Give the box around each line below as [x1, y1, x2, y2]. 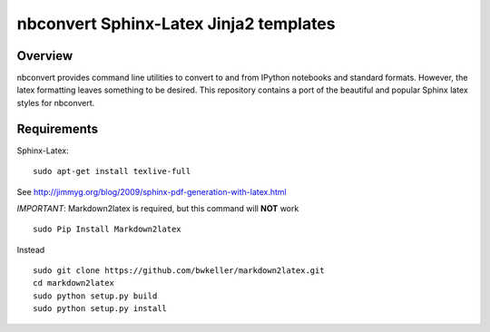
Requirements [16, 121, 99, 136]
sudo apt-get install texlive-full [33, 166, 191, 177]
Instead [16, 244, 45, 255]
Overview [16, 48, 73, 63]
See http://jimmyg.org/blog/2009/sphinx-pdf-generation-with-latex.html [16, 186, 287, 197]
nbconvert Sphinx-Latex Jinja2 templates [16, 14, 336, 34]
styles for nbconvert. [16, 97, 95, 108]
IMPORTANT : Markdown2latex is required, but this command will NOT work [16, 202, 299, 213]
